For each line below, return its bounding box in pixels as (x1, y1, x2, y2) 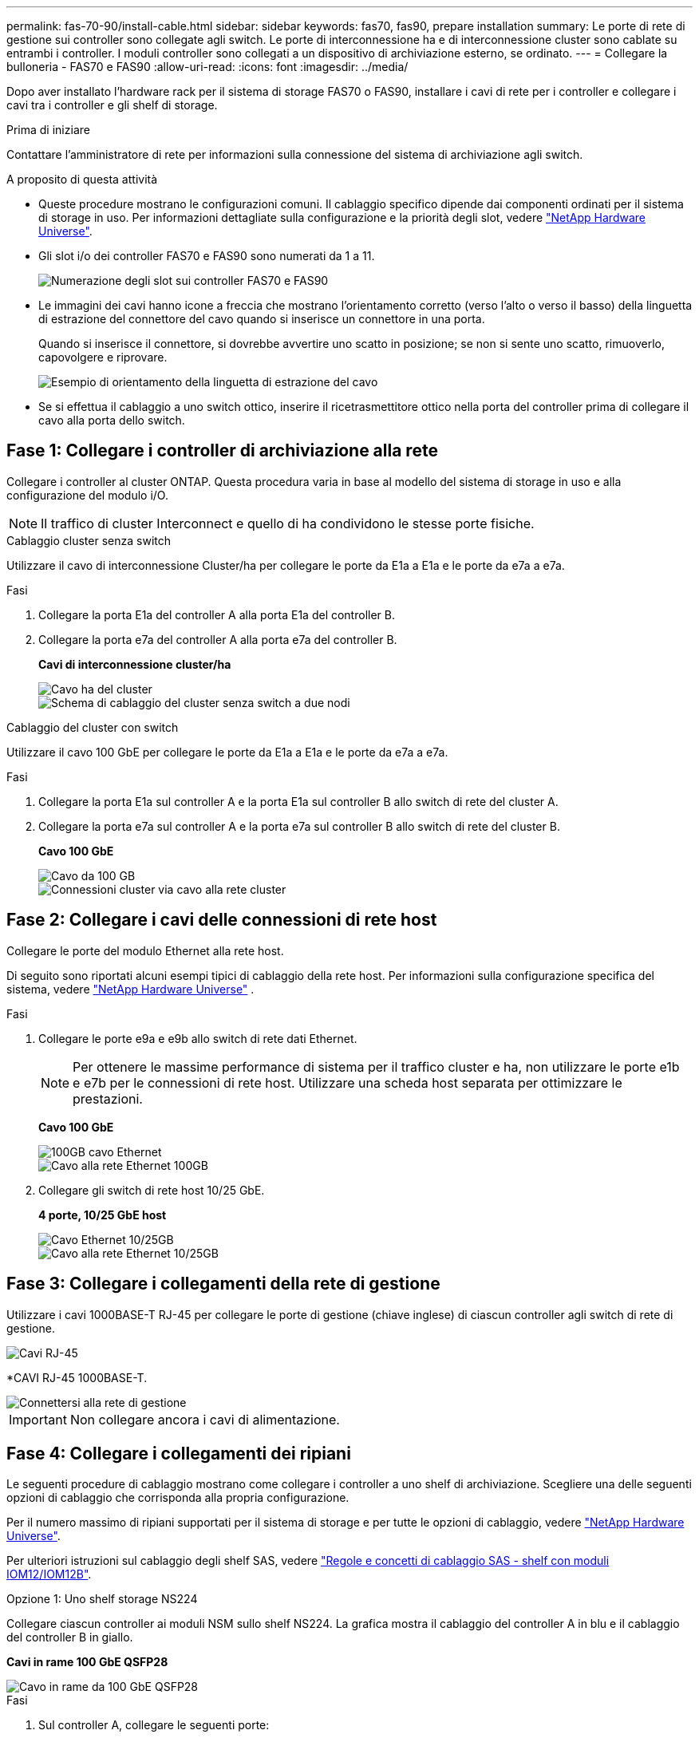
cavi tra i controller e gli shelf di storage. (6, 98, 218, 112)
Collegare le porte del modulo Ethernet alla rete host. (6, 943, 284, 958)
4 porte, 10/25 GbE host (38, 1207, 167, 1222)
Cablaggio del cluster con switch (6, 720, 179, 734)
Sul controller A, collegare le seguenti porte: (38, 1718, 270, 1732)
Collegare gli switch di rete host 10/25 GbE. (38, 1183, 265, 1197)
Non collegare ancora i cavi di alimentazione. (69, 1411, 340, 1428)
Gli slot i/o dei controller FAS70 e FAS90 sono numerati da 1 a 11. (38, 249, 375, 263)
